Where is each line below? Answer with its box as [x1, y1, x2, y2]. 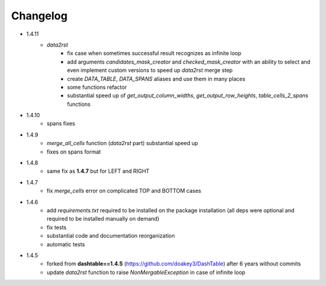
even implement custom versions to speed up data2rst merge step [67, 67, 233, 74]
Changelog [11, 9, 68, 22]
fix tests [46, 224, 66, 231]
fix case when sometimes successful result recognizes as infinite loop [67, 50, 241, 57]
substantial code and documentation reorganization [46, 232, 175, 239]
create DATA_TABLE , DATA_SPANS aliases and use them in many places [67, 75, 246, 82]
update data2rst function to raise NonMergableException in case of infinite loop [46, 268, 246, 276]
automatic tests [46, 241, 85, 248]
